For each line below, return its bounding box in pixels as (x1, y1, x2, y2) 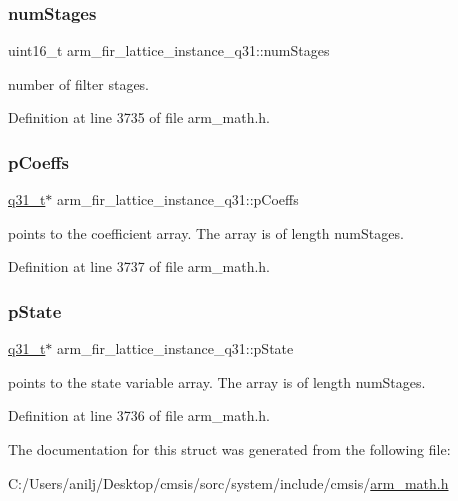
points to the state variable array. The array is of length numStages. (8, 371, 426, 392)
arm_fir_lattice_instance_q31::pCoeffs (57, 189, 299, 210)
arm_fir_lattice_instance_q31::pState (57, 338, 294, 359)
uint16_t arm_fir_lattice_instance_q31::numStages (8, 40, 330, 61)
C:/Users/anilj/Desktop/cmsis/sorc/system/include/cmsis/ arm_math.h (8, 472, 449, 493)
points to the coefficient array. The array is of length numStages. (8, 222, 404, 243)
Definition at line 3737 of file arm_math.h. (8, 256, 270, 277)
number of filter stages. (8, 73, 150, 94)
